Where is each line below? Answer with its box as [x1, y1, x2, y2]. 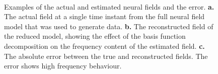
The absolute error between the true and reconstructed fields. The [4, 50, 208, 61]
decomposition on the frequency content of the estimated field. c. [4, 40, 205, 51]
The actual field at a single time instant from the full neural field [4, 11, 205, 22]
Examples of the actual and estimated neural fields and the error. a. [4, 1, 214, 12]
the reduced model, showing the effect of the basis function [4, 31, 186, 41]
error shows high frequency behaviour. [4, 60, 122, 71]
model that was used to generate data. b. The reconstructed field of [4, 21, 213, 31]
